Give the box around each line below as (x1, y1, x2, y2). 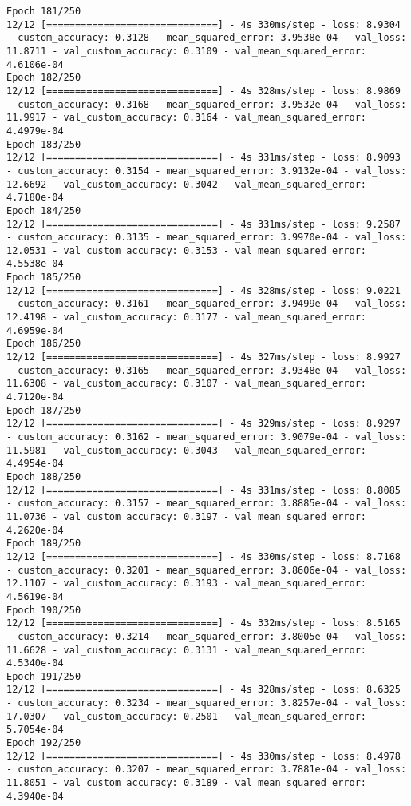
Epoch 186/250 (6, 338, 81, 350)
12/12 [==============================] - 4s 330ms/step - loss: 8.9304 (6, 18, 401, 30)
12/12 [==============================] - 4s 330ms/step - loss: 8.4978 (6, 750, 401, 762)
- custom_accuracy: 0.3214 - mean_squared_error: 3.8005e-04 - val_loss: (6, 630, 407, 642)
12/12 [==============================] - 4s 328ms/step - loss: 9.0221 (6, 284, 401, 296)
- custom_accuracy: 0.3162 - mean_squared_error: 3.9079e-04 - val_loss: (6, 431, 407, 443)
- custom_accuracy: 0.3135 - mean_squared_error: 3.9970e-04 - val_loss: (6, 232, 407, 244)
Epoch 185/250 (6, 272, 81, 284)
